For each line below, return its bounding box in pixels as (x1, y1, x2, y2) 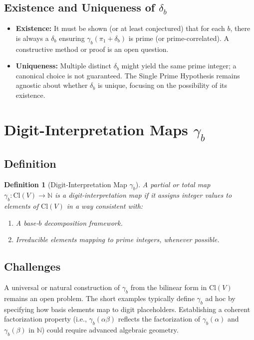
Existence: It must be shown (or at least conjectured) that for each (15, 23, 225, 33)
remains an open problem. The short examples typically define (4, 293, 195, 303)
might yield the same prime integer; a (121, 60, 237, 71)
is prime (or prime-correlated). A (128, 32, 230, 43)
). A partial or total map (135, 179, 211, 189)
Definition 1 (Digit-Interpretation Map (4, 179, 127, 189)
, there (230, 23, 251, 33)
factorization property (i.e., (4, 314, 87, 324)
